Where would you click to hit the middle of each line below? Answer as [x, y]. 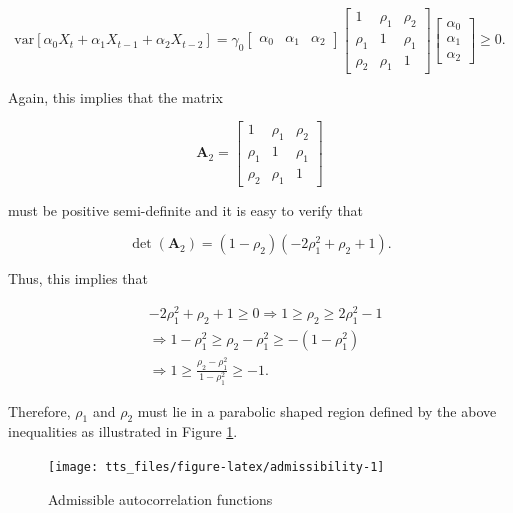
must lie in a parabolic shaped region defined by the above [317, 410]
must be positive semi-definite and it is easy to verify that [186, 209]
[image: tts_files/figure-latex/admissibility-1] [216, 467]
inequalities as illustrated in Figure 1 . [123, 431]
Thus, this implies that [78, 278]
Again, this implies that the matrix [115, 96]
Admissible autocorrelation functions [160, 498]
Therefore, [39, 410]
